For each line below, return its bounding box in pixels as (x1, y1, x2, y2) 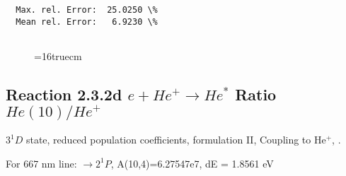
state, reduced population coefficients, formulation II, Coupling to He (25, 132, 326, 147)
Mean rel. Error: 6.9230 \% (16, 16, 158, 27)
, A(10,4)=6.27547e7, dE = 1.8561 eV (110, 156, 274, 170)
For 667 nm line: (6, 156, 77, 170)
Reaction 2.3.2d (6, 83, 122, 105)
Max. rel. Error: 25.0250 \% (16, 5, 158, 15)
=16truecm (34, 48, 82, 63)
